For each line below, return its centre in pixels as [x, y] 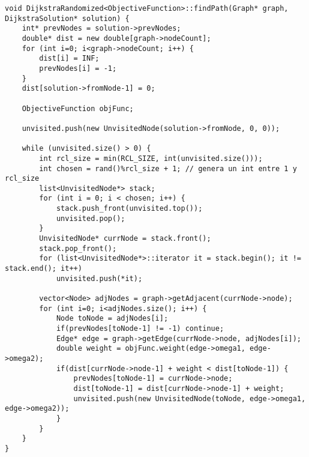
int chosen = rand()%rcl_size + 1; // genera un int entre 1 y [168, 168]
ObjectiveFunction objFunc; [78, 108]
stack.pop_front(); [78, 248]
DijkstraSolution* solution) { [67, 18]
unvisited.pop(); [91, 218]
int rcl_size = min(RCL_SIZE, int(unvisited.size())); [151, 158]
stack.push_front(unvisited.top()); [129, 209]
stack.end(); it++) [43, 269]
